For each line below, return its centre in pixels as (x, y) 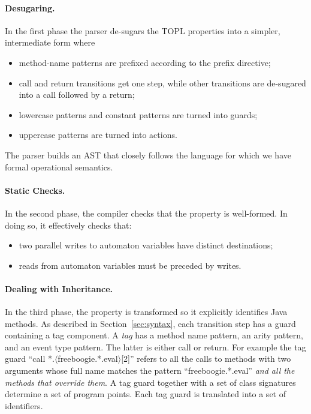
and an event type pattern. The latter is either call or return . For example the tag (155, 346)
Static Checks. (35, 190)
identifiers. (24, 405)
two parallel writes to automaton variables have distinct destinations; (146, 245)
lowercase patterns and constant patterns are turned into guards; (138, 114)
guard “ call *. (30, 358)
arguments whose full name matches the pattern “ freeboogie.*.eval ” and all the (150, 370)
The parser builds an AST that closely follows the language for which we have (148, 154)
